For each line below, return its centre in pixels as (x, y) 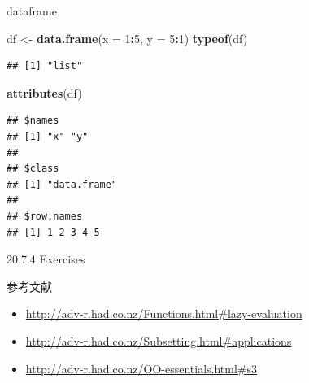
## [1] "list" (45, 66)
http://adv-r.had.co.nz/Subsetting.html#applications (159, 340)
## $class (33, 169)
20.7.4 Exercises (46, 259)
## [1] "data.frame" (62, 184)
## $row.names (45, 216)
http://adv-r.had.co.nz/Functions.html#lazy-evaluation (164, 313)
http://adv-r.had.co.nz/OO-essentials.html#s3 (141, 368)
